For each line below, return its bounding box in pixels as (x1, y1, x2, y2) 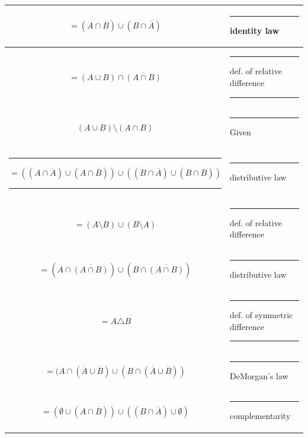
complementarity (229, 410, 291, 422)
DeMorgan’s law (229, 369, 288, 382)
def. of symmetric (229, 309, 293, 321)
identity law (229, 24, 280, 36)
